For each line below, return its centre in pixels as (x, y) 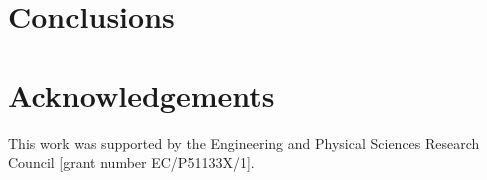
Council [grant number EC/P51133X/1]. (131, 162)
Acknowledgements (141, 94)
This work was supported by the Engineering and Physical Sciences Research (244, 142)
